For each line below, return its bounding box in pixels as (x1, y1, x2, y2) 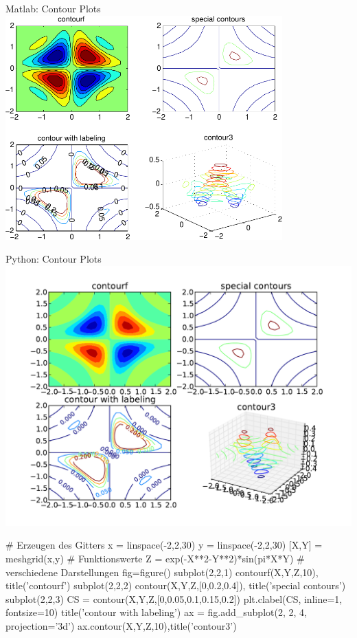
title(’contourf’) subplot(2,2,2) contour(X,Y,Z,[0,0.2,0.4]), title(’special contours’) (5, 578, 346, 593)
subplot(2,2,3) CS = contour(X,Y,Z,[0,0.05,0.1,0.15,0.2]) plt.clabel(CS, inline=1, (5, 591, 343, 606)
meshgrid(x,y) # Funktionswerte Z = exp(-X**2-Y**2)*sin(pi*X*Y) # (5, 551, 305, 565)
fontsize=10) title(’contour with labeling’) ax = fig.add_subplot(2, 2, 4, (5, 605, 307, 619)
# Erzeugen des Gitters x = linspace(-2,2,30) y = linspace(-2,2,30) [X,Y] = (5, 538, 323, 552)
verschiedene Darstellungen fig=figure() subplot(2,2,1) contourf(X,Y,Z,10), (5, 564, 319, 579)
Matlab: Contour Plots (5, 1, 101, 15)
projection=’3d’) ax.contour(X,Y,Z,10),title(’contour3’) (5, 618, 237, 632)
